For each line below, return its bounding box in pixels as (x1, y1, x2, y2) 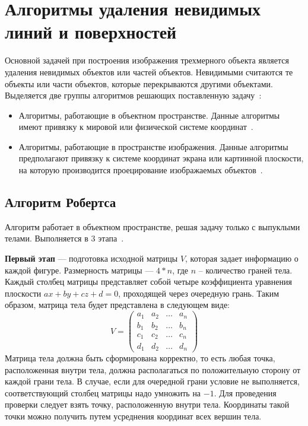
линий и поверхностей (5, 20, 177, 44)
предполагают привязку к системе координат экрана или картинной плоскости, (18, 152, 304, 164)
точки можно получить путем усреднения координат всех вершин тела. (5, 409, 262, 422)
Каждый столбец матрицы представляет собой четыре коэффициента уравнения (5, 275, 292, 288)
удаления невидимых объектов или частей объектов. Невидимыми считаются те (5, 65, 293, 78)
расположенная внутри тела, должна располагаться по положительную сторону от (5, 363, 301, 376)
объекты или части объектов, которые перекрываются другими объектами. (5, 77, 273, 90)
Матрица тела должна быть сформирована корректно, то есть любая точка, (5, 352, 275, 364)
